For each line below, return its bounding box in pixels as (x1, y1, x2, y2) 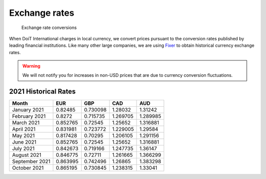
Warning (22, 63, 40, 69)
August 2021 (12, 151, 41, 158)
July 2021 (12, 145, 34, 152)
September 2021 (12, 158, 51, 165)
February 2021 (12, 113, 46, 120)
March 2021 (12, 119, 40, 126)
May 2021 (12, 132, 35, 139)
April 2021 (12, 126, 36, 133)
